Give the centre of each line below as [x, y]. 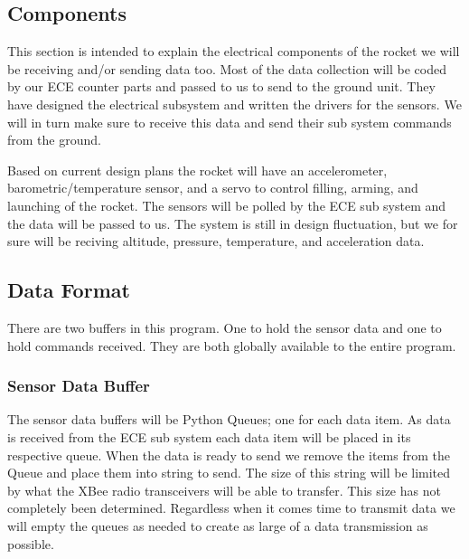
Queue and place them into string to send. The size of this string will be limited [229, 473]
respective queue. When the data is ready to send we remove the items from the [229, 455]
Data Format [69, 290]
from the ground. [54, 140]
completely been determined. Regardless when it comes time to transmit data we [231, 508]
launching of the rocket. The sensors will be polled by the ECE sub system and [227, 205]
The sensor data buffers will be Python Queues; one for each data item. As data [229, 419]
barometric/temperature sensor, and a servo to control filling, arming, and [213, 188]
